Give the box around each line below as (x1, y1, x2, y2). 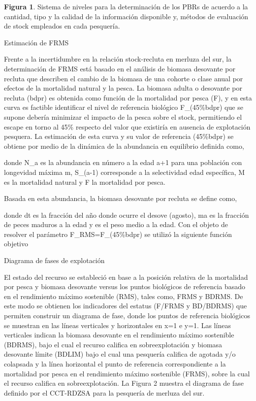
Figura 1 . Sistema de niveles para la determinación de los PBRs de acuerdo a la (4, 1, 248, 11)
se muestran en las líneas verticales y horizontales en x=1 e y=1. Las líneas (4, 320, 231, 330)
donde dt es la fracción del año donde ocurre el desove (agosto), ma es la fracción (4, 209, 249, 220)
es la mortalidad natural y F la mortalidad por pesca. (4, 176, 165, 187)
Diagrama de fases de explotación (4, 255, 105, 266)
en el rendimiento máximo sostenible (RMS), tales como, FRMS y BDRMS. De (4, 291, 243, 301)
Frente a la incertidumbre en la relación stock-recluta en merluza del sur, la (4, 54, 232, 64)
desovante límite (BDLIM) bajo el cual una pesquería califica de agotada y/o (4, 349, 236, 359)
